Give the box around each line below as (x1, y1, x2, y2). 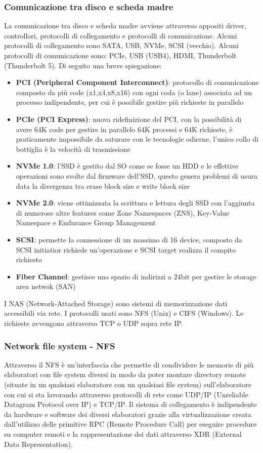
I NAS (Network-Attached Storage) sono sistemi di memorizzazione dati (4, 298, 228, 308)
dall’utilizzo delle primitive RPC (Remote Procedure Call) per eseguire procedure (4, 419, 257, 429)
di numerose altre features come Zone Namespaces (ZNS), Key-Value (16, 207, 230, 218)
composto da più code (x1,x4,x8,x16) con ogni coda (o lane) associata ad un (16, 87, 252, 97)
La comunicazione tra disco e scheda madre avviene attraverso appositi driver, (4, 20, 246, 31)
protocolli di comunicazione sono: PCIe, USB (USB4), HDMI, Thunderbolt (4, 50, 237, 60)
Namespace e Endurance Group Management (16, 217, 156, 228)
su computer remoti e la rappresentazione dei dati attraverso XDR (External (4, 429, 242, 439)
